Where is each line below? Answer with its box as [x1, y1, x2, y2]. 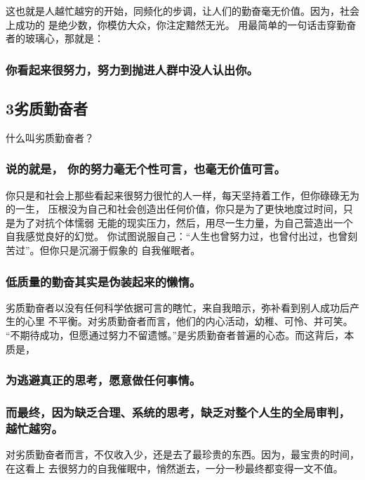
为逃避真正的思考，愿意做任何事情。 [6, 371, 201, 389]
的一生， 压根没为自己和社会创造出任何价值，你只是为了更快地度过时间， [6, 201, 343, 216]
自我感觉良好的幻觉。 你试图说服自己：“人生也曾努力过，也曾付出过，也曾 [6, 229, 348, 244]
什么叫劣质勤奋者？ [6, 130, 94, 145]
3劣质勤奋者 [6, 98, 88, 119]
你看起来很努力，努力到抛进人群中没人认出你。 [6, 60, 258, 78]
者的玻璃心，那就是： [6, 31, 104, 46]
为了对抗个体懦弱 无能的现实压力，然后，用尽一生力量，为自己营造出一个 [15, 215, 353, 229]
